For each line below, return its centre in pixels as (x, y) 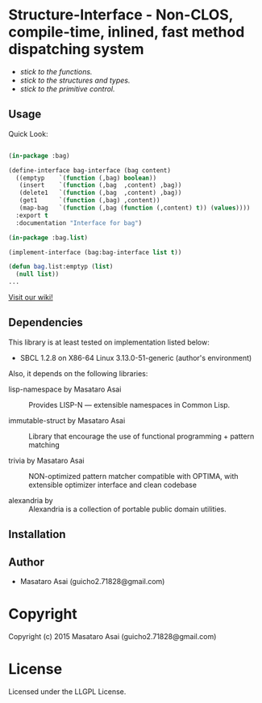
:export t (32, 215)
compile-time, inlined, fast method (127, 32)
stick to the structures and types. (75, 80)
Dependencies (46, 322)
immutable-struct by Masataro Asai (67, 420)
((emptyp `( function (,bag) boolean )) (86, 178)
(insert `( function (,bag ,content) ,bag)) (100, 185)
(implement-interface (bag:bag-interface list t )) (95, 252)
